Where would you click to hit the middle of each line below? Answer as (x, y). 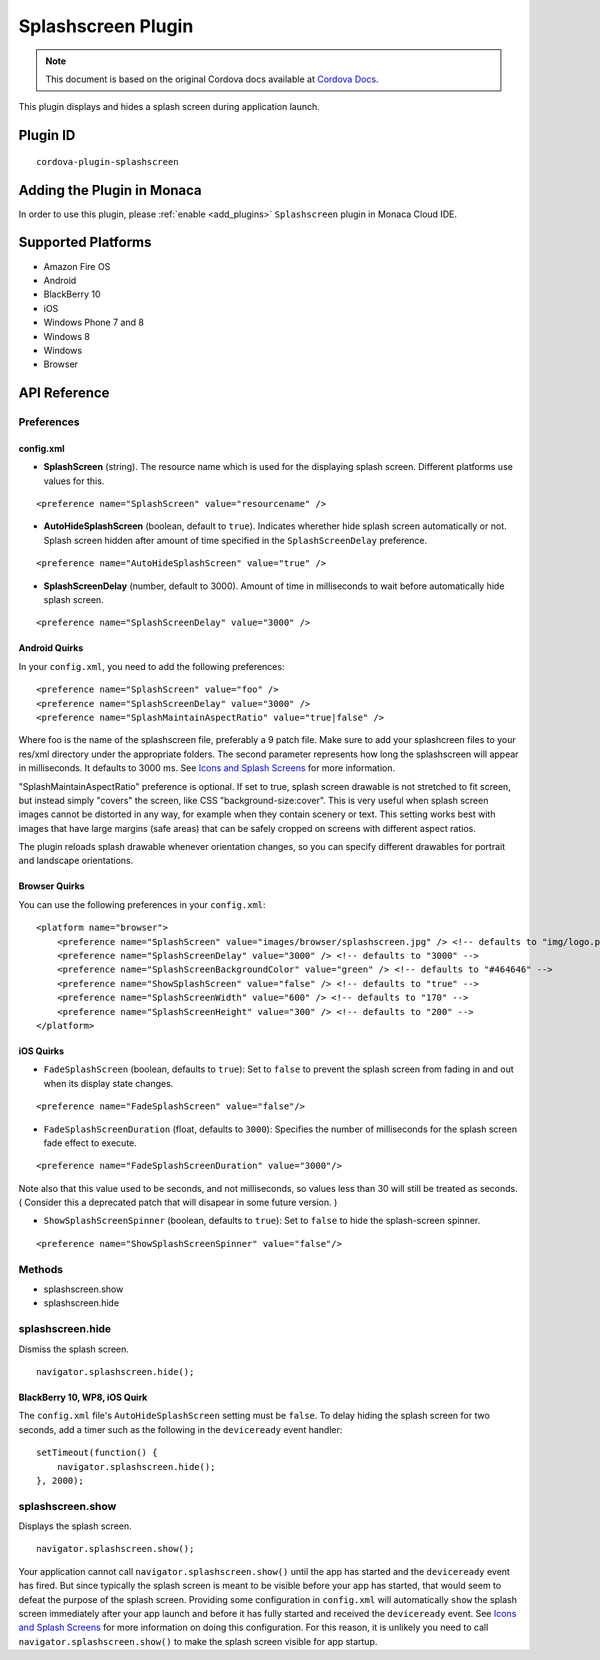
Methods (41, 1269)
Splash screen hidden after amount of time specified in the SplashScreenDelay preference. (235, 540)
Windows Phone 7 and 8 (94, 322)
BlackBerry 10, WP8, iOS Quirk (83, 1397)
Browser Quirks (51, 886)
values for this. (74, 481)
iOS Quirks (41, 1051)
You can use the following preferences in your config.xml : (142, 904)
